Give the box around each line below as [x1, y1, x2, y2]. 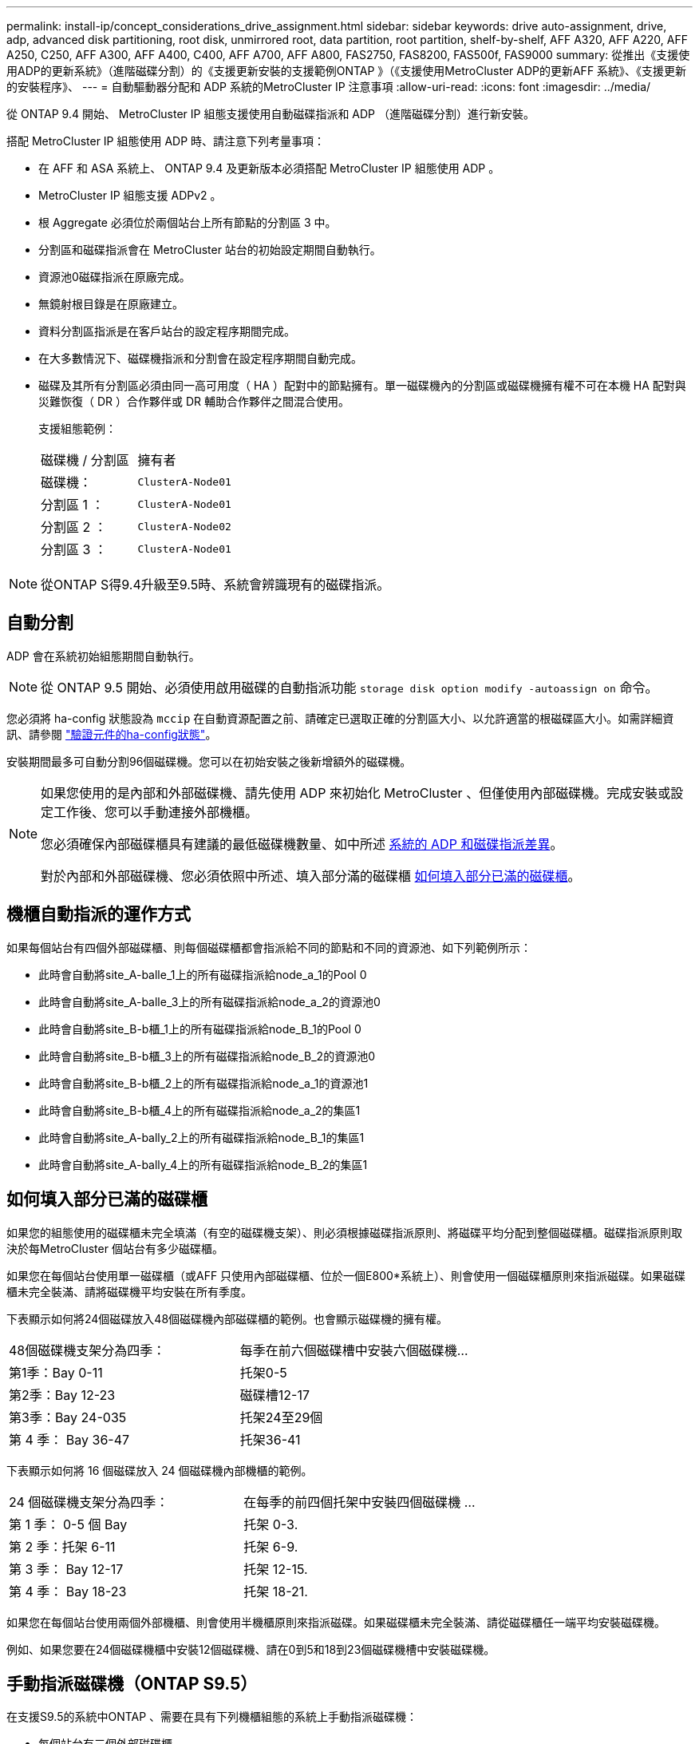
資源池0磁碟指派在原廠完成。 [38, 270, 191, 283]
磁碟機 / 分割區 [41, 452, 129, 468]
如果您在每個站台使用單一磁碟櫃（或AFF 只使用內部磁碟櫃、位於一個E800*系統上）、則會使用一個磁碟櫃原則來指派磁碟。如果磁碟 [6, 1268, 685, 1282]
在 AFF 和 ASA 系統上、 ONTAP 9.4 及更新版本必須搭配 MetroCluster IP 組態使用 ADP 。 [38, 161, 500, 175]
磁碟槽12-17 [239, 1386, 310, 1403]
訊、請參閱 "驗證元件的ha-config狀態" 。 [6, 727, 217, 741]
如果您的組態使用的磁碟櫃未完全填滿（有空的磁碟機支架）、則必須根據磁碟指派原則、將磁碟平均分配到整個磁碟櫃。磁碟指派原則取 [6, 1225, 682, 1239]
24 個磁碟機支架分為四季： [9, 1493, 169, 1510]
